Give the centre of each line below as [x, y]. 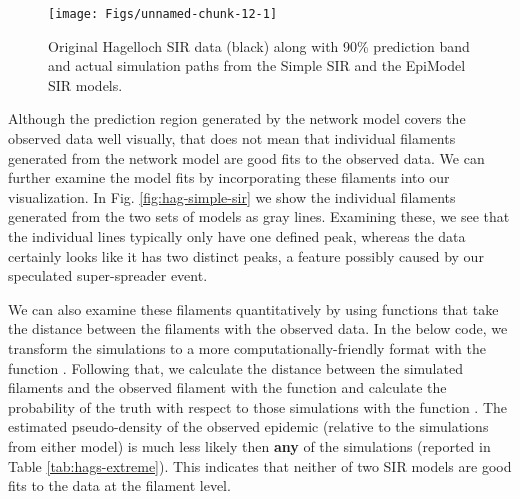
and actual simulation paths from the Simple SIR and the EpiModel [257, 65]
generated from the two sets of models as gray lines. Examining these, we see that [259, 216]
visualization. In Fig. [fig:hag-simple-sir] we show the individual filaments [232, 196]
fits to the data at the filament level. [119, 485]
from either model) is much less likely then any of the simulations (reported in [249, 445]
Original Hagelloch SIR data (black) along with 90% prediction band [259, 45]
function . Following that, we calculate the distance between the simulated [235, 367]
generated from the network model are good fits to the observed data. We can [246, 157]
